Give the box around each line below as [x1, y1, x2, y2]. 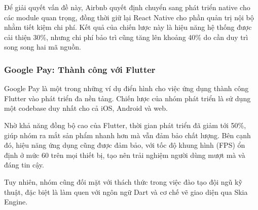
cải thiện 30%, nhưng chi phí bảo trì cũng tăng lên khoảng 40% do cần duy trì [4, 31, 248, 42]
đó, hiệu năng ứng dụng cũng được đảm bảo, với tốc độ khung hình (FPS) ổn [4, 140, 245, 150]
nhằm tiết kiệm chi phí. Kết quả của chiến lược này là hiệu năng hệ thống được [4, 22, 252, 32]
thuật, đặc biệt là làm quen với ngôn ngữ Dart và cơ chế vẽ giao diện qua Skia [4, 186, 248, 197]
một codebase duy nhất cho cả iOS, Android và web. [4, 103, 168, 113]
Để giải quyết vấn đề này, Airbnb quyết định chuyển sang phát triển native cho [4, 2, 250, 12]
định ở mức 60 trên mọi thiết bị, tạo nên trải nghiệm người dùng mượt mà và [4, 149, 245, 160]
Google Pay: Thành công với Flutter [4, 63, 156, 75]
